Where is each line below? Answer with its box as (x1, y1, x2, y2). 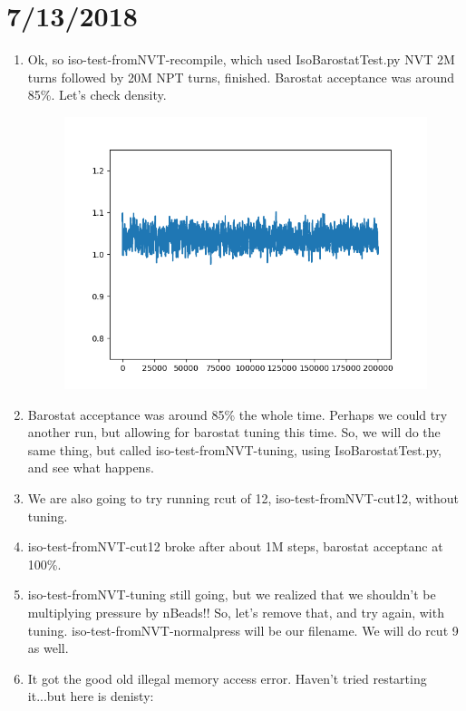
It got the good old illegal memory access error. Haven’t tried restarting (27, 668, 427, 687)
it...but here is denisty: (27, 687, 154, 706)
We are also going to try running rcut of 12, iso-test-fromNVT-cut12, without (27, 489, 460, 508)
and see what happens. (27, 458, 154, 477)
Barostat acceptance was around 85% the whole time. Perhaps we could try (27, 404, 448, 424)
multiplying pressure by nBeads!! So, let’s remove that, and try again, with (27, 602, 444, 621)
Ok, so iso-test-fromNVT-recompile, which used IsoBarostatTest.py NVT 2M (27, 50, 455, 69)
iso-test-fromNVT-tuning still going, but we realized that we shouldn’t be (27, 585, 436, 604)
